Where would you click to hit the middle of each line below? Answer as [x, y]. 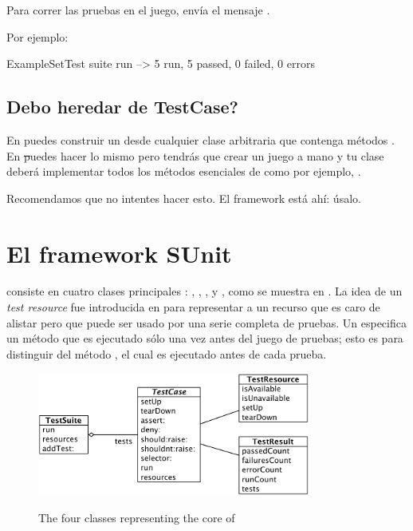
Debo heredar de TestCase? [122, 107]
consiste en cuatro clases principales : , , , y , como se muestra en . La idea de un [205, 291]
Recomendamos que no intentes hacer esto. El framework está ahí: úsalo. [184, 198]
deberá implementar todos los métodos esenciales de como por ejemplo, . [184, 171]
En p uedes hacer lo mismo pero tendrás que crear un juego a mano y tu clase [195, 155]
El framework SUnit [119, 253]
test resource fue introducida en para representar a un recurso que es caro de [193, 307]
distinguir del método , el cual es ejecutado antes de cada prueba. [167, 353]
